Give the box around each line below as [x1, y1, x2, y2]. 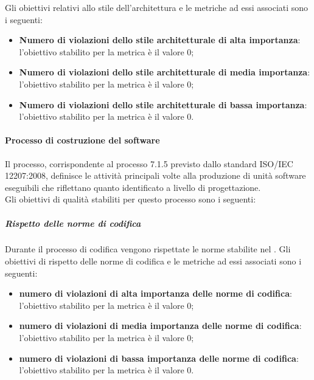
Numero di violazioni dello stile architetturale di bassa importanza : [19, 98, 307, 111]
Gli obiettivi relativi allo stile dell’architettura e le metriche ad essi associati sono [5, 1, 309, 13]
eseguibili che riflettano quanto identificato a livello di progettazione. [5, 181, 261, 193]
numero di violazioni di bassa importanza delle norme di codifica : [19, 351, 299, 364]
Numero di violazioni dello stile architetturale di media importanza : [19, 66, 310, 78]
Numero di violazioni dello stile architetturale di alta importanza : [19, 33, 301, 46]
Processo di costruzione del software [5, 134, 160, 147]
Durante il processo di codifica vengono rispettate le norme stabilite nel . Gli [5, 243, 291, 255]
